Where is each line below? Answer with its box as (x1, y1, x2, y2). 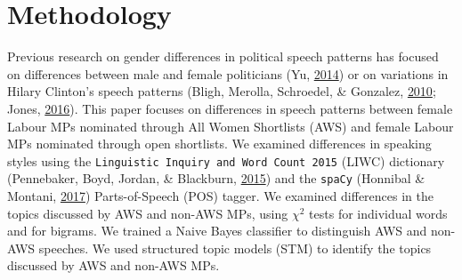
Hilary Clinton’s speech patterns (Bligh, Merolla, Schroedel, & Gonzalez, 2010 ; (7, 82, 436, 100)
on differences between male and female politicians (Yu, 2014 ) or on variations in (7, 64, 449, 83)
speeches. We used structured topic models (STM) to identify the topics (38, 238, 432, 257)
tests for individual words (309, 204, 448, 222)
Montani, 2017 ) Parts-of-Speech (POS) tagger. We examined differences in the (7, 187, 434, 204)
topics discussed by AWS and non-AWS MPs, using (7, 204, 288, 222)
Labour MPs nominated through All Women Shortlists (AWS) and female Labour (7, 116, 454, 135)
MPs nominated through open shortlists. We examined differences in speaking (7, 134, 432, 153)
